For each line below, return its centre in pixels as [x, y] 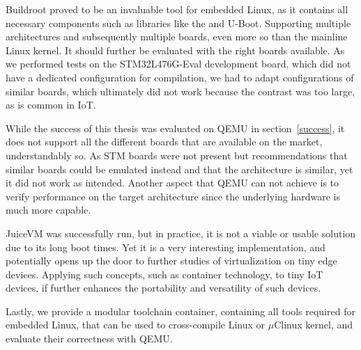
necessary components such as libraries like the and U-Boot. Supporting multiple [178, 23]
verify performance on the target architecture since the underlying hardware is [173, 196]
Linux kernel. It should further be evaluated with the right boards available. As [175, 50]
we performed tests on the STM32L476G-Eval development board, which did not [178, 64]
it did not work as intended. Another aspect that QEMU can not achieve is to [172, 183]
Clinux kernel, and [314, 325]
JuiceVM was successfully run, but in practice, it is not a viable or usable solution [181, 233]
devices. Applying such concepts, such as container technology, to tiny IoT [164, 274]
